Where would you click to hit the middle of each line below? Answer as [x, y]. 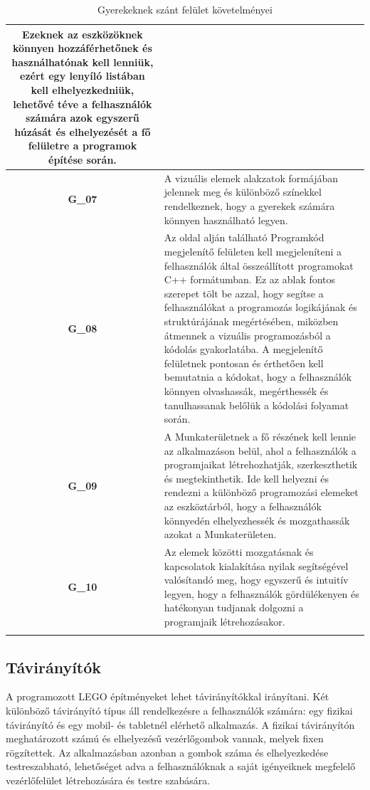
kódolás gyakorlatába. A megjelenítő [243, 349]
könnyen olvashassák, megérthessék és [246, 390]
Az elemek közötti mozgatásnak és [239, 551]
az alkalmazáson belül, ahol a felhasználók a [260, 450]
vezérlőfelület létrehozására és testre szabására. [108, 780]
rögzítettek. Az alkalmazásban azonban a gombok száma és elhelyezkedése [167, 752]
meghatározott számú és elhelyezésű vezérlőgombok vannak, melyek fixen [165, 738]
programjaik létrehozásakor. [224, 621]
